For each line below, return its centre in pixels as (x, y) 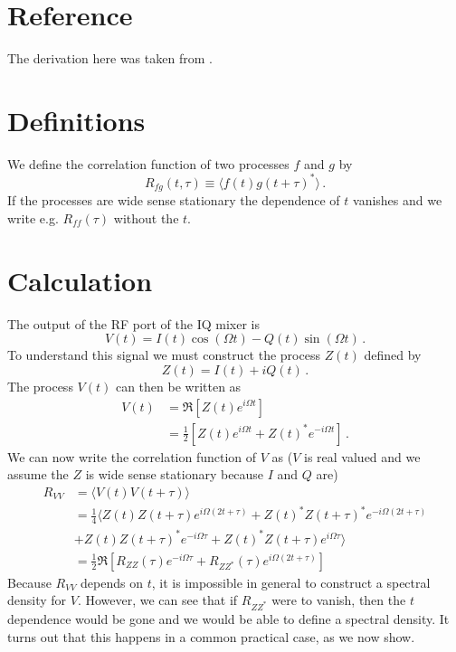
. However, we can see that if (157, 600)
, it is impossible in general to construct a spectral (291, 582)
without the (146, 217)
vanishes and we (398, 200)
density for (37, 600)
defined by (393, 355)
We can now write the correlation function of (132, 456)
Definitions (76, 120)
